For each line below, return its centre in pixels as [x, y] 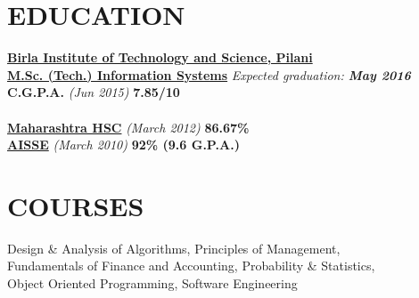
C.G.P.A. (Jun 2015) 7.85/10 [94, 92]
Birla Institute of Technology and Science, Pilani [160, 57]
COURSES [76, 205]
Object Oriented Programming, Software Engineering [152, 283]
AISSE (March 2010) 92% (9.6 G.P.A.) [123, 145]
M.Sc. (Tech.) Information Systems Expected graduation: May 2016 [209, 74]
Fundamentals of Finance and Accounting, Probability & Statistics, [191, 266]
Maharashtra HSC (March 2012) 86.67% [128, 127]
